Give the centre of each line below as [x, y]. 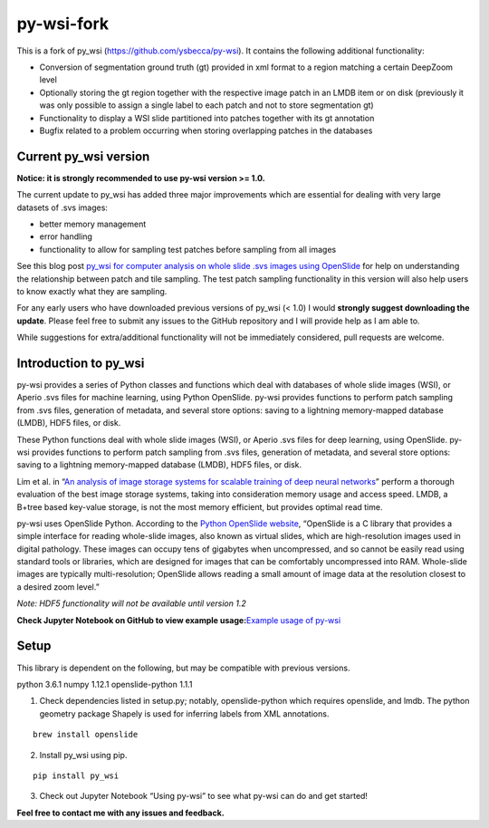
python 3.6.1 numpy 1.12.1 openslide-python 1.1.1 [105, 684]
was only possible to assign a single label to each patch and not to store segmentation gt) [207, 105]
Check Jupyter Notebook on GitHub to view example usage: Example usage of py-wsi [179, 620]
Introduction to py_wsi [81, 363]
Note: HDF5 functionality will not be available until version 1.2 [131, 603]
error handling [66, 236]
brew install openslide [86, 735]
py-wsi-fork [62, 24]
